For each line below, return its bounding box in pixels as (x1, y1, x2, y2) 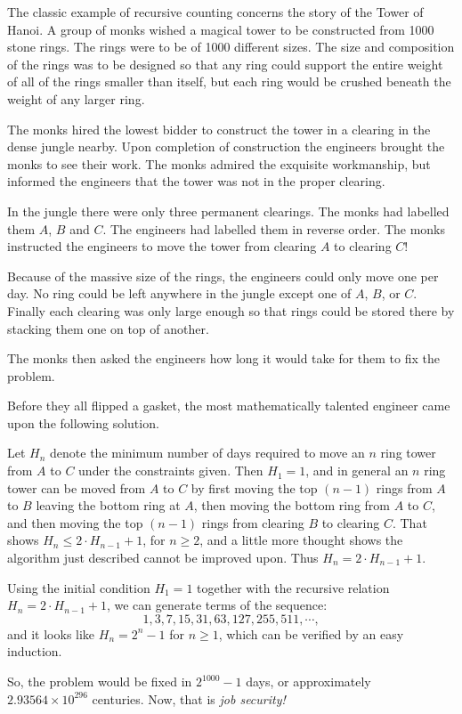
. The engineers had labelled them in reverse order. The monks (102, 219, 446, 238)
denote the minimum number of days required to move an (50, 443, 365, 462)
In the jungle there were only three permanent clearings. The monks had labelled (7, 201, 450, 220)
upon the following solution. (7, 413, 159, 432)
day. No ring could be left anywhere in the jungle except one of (7, 284, 352, 303)
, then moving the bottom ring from (193, 496, 391, 515)
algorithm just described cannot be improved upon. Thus (7, 548, 319, 567)
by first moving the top (190, 478, 318, 497)
